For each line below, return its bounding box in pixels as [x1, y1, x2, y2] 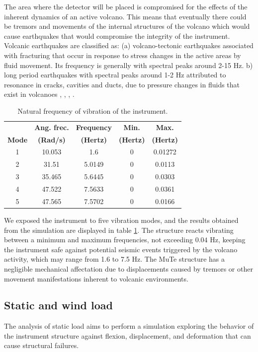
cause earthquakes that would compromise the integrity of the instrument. [4, 30, 230, 41]
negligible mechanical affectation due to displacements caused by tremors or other [4, 263, 253, 274]
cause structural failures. [4, 340, 79, 351]
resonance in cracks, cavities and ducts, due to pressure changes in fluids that [4, 79, 240, 89]
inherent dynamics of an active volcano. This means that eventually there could [4, 11, 247, 21]
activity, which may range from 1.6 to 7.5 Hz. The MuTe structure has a [4, 254, 225, 264]
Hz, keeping [210, 234, 246, 245]
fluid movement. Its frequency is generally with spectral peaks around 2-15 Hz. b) [4, 60, 253, 70]
